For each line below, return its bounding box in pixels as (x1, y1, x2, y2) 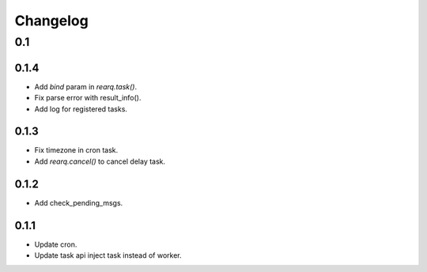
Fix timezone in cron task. (34, 145, 119, 155)
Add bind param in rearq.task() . (34, 81, 138, 91)
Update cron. (34, 240, 77, 249)
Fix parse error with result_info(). (34, 93, 142, 103)
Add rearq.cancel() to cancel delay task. (34, 157, 166, 166)
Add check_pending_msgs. (34, 198, 123, 207)
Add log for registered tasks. (34, 104, 128, 114)
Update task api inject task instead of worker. (34, 251, 182, 260)
